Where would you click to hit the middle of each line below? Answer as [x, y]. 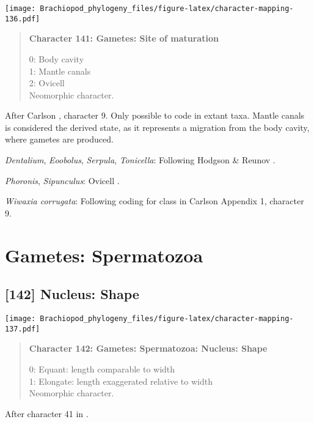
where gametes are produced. [59, 139]
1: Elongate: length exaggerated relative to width [121, 381]
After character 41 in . [47, 413]
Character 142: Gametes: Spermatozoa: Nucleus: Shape [148, 348]
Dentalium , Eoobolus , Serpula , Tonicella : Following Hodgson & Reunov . [140, 160]
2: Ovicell [47, 83]
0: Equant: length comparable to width [102, 368]
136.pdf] [23, 19]
